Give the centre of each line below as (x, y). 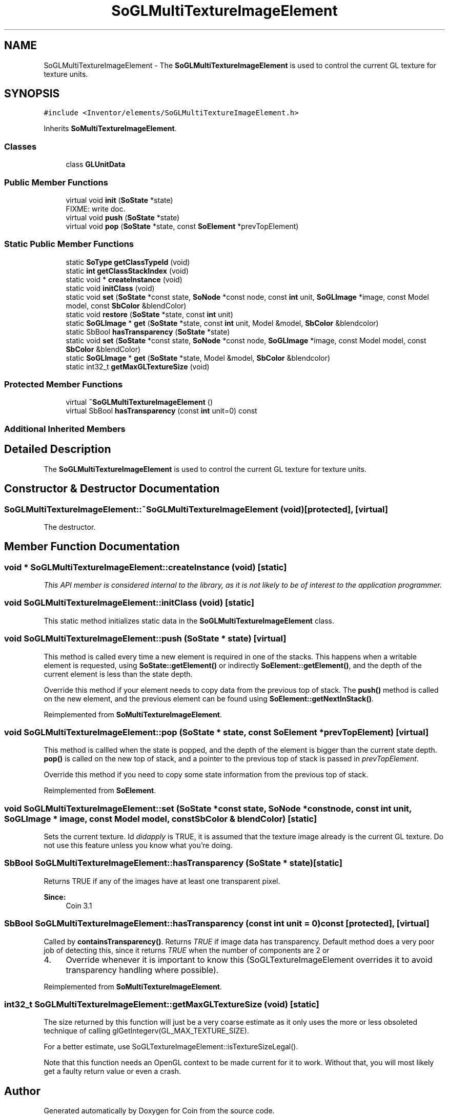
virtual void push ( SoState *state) (123, 217)
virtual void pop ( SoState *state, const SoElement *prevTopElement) (182, 226)
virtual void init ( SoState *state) (119, 200)
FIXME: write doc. (96, 209)
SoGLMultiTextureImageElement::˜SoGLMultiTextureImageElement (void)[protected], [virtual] (196, 509)
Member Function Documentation (92, 547)
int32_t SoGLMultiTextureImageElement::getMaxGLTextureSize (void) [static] (162, 1004)
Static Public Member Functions (69, 244)
